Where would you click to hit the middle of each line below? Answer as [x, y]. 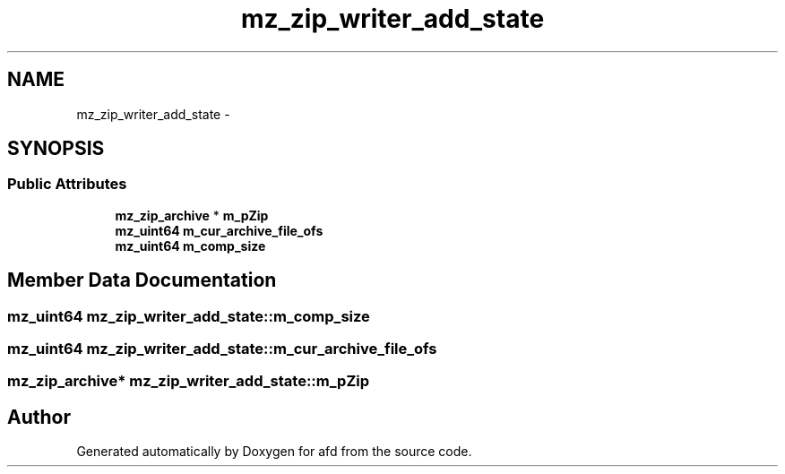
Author [39, 417]
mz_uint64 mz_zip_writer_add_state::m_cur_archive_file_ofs [222, 349]
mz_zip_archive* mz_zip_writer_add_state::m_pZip [189, 381]
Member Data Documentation [142, 280]
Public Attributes [67, 184]
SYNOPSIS [56, 149]
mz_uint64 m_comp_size [190, 246]
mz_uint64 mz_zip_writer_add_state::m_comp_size [189, 316]
